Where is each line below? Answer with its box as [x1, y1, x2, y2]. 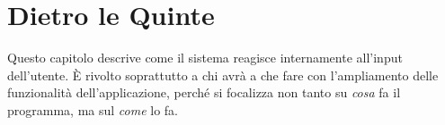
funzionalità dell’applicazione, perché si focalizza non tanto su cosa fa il [7, 83, 401, 102]
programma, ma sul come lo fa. [7, 100, 179, 119]
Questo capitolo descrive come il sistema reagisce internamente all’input [7, 48, 403, 67]
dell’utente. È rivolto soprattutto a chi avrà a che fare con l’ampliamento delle [7, 65, 439, 84]
